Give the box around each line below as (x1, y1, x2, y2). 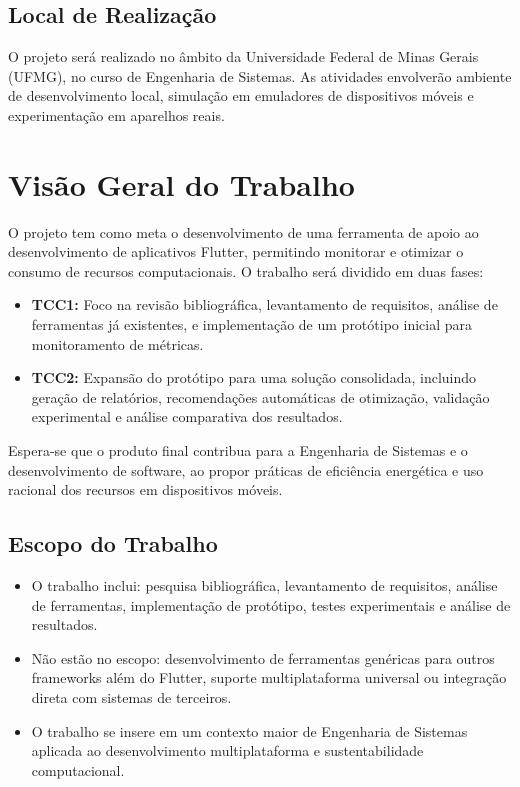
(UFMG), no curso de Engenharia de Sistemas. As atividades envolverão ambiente (8, 65, 512, 86)
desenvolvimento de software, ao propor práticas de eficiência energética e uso (8, 459, 484, 480)
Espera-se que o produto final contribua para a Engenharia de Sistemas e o (8, 440, 468, 461)
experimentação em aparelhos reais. (8, 104, 225, 125)
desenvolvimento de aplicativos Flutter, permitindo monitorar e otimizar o (8, 241, 464, 262)
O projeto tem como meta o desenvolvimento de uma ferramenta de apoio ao (8, 221, 479, 242)
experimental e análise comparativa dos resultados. (31, 406, 343, 427)
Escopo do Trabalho (8, 528, 218, 559)
